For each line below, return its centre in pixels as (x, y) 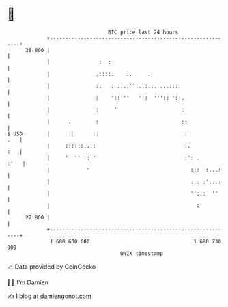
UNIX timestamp (142, 253)
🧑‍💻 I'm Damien (28, 282)
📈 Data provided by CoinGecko (52, 267)
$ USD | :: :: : (97, 134)
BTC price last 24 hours (143, 32)
